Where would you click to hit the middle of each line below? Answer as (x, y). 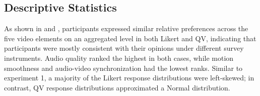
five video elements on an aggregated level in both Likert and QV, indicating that (130, 38)
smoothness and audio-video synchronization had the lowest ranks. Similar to (123, 68)
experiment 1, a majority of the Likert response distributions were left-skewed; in (129, 78)
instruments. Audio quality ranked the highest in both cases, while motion (119, 58)
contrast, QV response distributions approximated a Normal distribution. (117, 87)
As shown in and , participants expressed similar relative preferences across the (126, 28)
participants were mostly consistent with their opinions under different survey (124, 48)
